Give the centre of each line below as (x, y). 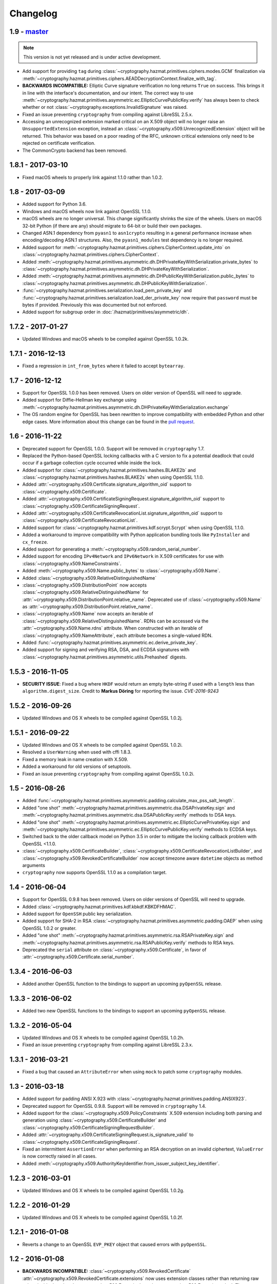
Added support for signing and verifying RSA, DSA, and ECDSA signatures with (106, 650)
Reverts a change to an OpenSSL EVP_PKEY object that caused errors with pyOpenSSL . (115, 1244)
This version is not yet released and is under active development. (92, 57)
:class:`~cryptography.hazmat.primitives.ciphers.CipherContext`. (91, 255)
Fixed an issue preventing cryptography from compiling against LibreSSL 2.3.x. (108, 1045)
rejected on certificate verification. (59, 143)
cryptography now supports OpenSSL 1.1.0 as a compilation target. (94, 873)
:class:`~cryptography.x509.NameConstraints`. (72, 563)
